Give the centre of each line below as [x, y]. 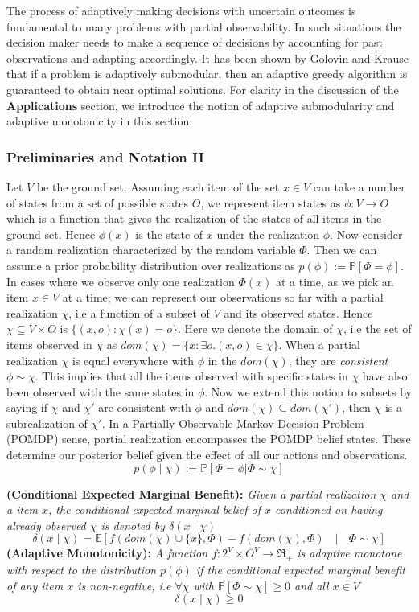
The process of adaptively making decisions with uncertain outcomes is [181, 10]
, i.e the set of [377, 329]
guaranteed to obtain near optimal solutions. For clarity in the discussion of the [203, 89]
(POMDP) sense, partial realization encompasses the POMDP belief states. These [209, 439]
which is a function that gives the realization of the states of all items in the [194, 218]
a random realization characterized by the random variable [151, 250]
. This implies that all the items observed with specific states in [191, 376]
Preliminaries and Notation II [105, 156]
